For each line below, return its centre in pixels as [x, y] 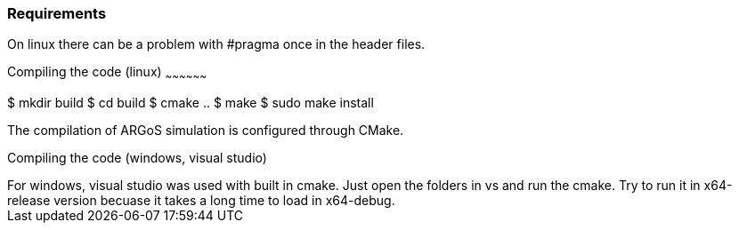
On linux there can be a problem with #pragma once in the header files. [216, 44]
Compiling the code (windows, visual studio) [137, 158]
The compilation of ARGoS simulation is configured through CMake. [206, 131]
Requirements [57, 13]
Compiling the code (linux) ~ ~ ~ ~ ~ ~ [107, 74]
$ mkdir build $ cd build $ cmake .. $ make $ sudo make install [191, 103]
